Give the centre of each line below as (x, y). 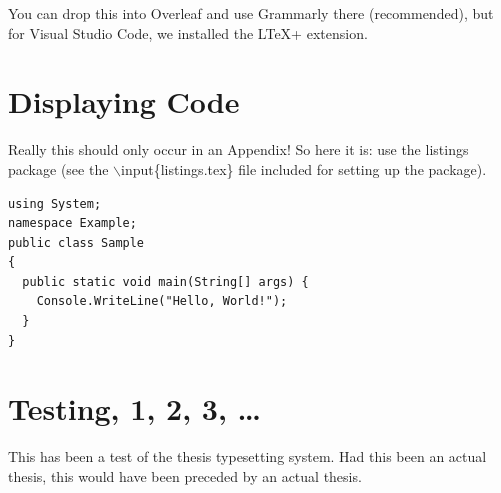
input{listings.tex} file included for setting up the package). (304, 168)
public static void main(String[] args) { (165, 281)
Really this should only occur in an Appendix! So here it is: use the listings (238, 149)
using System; (55, 203)
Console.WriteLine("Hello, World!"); (162, 301)
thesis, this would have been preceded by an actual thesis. (185, 475)
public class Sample (76, 242)
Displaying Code (124, 101)
